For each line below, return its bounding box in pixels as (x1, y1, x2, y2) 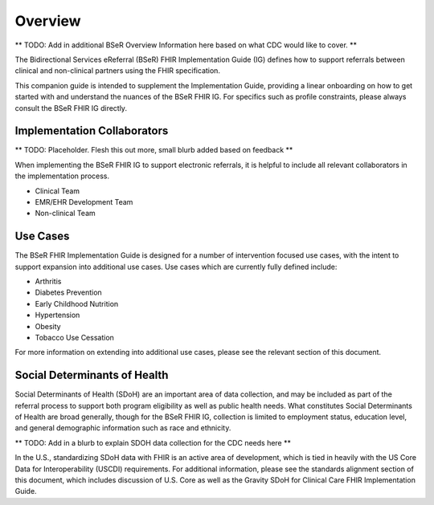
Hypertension (35, 310, 80, 320)
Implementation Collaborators (14, 124, 169, 138)
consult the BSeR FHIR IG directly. (14, 103, 128, 112)
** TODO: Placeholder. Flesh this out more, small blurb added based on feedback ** (14, 145, 293, 155)
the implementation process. (14, 171, 110, 181)
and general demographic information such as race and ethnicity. (14, 423, 231, 433)
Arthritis (35, 277, 62, 287)
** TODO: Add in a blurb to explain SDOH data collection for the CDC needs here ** (14, 438, 291, 447)
